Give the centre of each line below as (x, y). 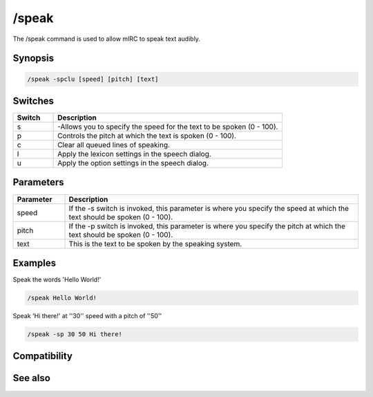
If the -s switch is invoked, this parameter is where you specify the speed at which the (209, 208)
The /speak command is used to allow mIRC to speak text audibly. (106, 39)
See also (32, 378)
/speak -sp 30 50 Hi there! (75, 334)
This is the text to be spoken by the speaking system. (155, 243)
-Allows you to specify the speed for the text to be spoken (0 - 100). (168, 127)
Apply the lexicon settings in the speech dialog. (135, 154)
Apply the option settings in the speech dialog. (133, 163)
